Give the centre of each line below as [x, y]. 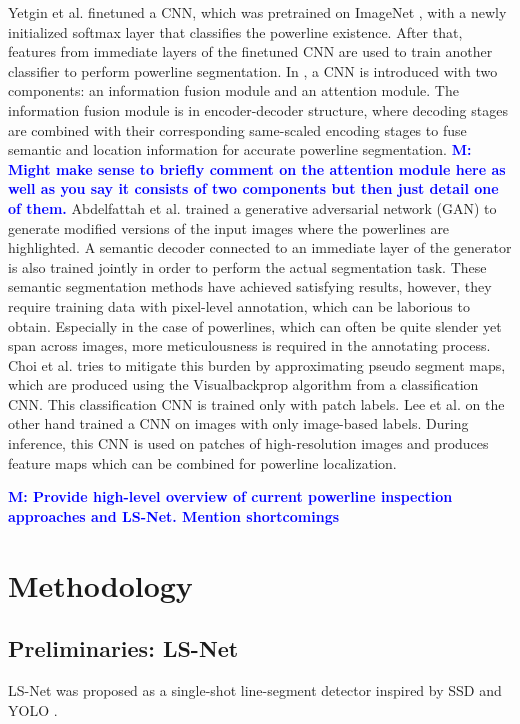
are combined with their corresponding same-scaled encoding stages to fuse [237, 129]
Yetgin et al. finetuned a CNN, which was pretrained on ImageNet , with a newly [257, 12]
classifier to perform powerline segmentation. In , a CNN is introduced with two [253, 70]
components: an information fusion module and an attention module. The [233, 90]
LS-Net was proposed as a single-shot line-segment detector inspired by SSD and [255, 690]
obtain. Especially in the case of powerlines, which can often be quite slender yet [255, 325]
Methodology [100, 584]
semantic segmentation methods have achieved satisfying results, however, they [250, 286]
